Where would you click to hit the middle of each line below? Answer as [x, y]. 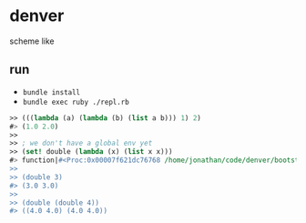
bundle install [51, 92]
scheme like [32, 41]
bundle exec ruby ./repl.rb [76, 102]
